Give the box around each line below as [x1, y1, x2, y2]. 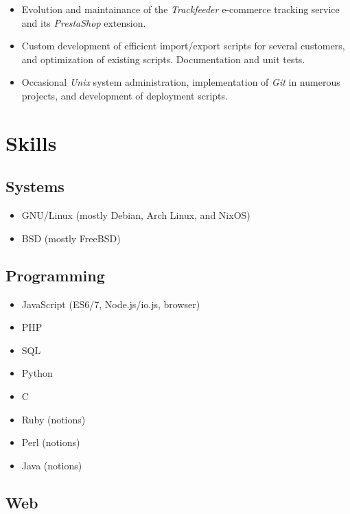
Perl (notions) [21, 435, 80, 449]
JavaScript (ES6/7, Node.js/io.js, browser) [21, 296, 200, 311]
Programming [5, 264, 105, 285]
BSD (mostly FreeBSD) [21, 231, 121, 245]
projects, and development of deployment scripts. [21, 88, 228, 102]
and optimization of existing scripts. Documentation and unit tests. [21, 51, 305, 66]
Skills [5, 128, 57, 156]
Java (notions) [21, 458, 82, 472]
